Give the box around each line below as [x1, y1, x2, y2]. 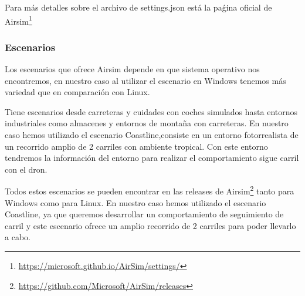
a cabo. [5, 231, 30, 243]
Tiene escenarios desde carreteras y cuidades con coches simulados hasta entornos [5, 105, 298, 117]
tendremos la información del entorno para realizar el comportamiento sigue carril [5, 152, 299, 164]
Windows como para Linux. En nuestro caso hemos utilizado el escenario [5, 196, 266, 208]
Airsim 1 [5, 13, 32, 27]
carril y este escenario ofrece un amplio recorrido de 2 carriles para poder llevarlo [5, 219, 296, 231]
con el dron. [5, 163, 48, 175]
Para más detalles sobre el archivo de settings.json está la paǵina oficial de [5, 1, 272, 13]
